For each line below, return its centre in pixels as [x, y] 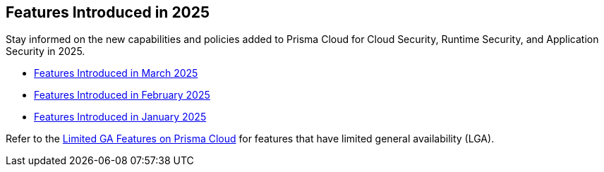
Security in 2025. [46, 51]
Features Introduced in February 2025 [122, 95]
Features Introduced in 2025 [108, 12]
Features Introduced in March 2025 [116, 73]
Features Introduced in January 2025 [120, 117]
